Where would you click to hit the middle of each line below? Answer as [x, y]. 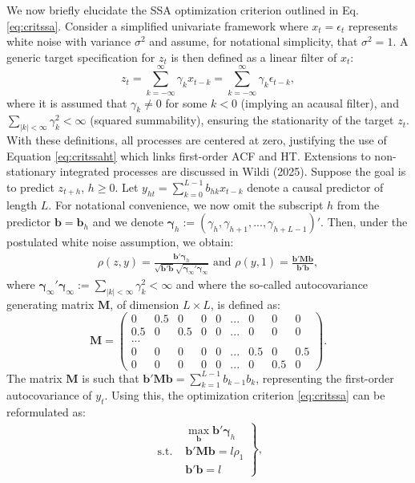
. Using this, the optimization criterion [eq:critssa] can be [245, 395]
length [22, 204]
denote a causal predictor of [315, 187]
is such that [111, 377]
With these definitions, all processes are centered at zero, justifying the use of [197, 140]
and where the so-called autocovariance [272, 284]
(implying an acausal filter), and [320, 102]
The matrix [34, 377]
